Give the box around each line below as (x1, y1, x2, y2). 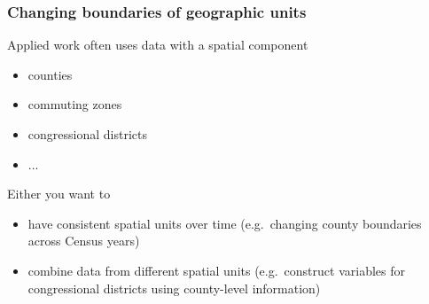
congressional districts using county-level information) (27, 278, 321, 297)
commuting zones (27, 95, 122, 113)
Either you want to (7, 184, 111, 203)
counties (27, 65, 73, 83)
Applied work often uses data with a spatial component (7, 35, 308, 54)
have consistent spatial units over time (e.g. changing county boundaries (27, 214, 422, 232)
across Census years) (27, 231, 140, 250)
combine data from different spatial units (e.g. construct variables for (27, 261, 405, 279)
